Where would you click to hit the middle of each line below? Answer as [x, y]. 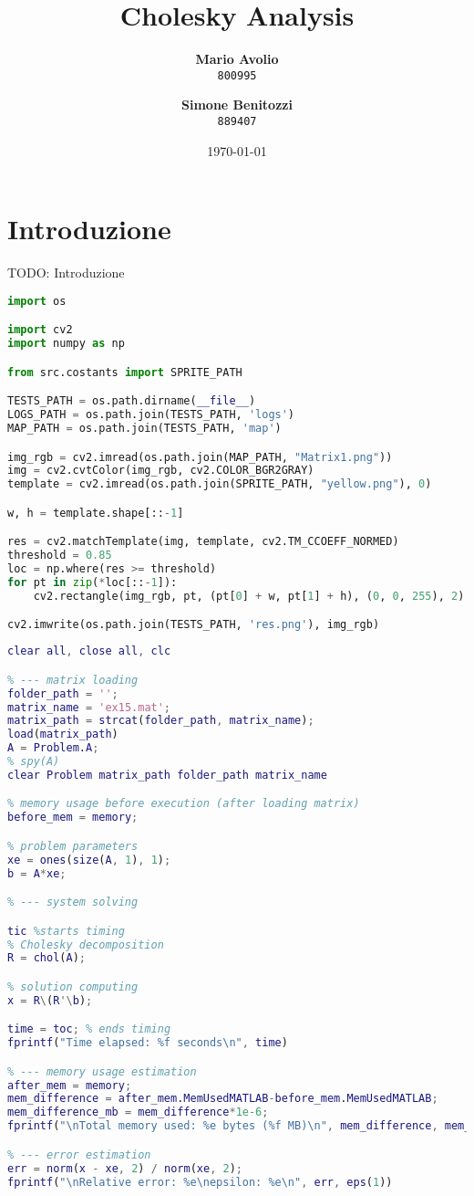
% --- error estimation [79, 1154]
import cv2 [40, 330]
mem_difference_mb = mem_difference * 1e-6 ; [138, 1112]
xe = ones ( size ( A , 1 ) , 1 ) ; [89, 860]
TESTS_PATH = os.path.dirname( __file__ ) [132, 401]
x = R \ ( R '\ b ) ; [50, 1000]
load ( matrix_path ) [63, 734]
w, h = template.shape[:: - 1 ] [96, 513]
